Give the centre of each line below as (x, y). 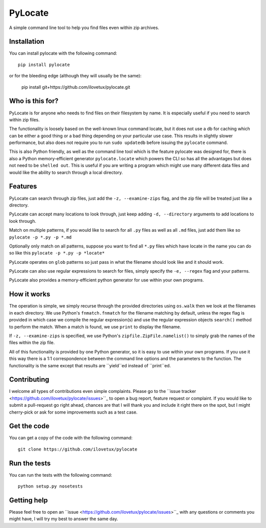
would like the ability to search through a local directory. (66, 172)
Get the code (29, 426)
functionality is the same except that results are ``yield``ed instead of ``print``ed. (90, 365)
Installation (27, 42)
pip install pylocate (44, 65)
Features (23, 187)
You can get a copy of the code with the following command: (71, 438)
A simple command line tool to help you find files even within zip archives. (84, 28)
